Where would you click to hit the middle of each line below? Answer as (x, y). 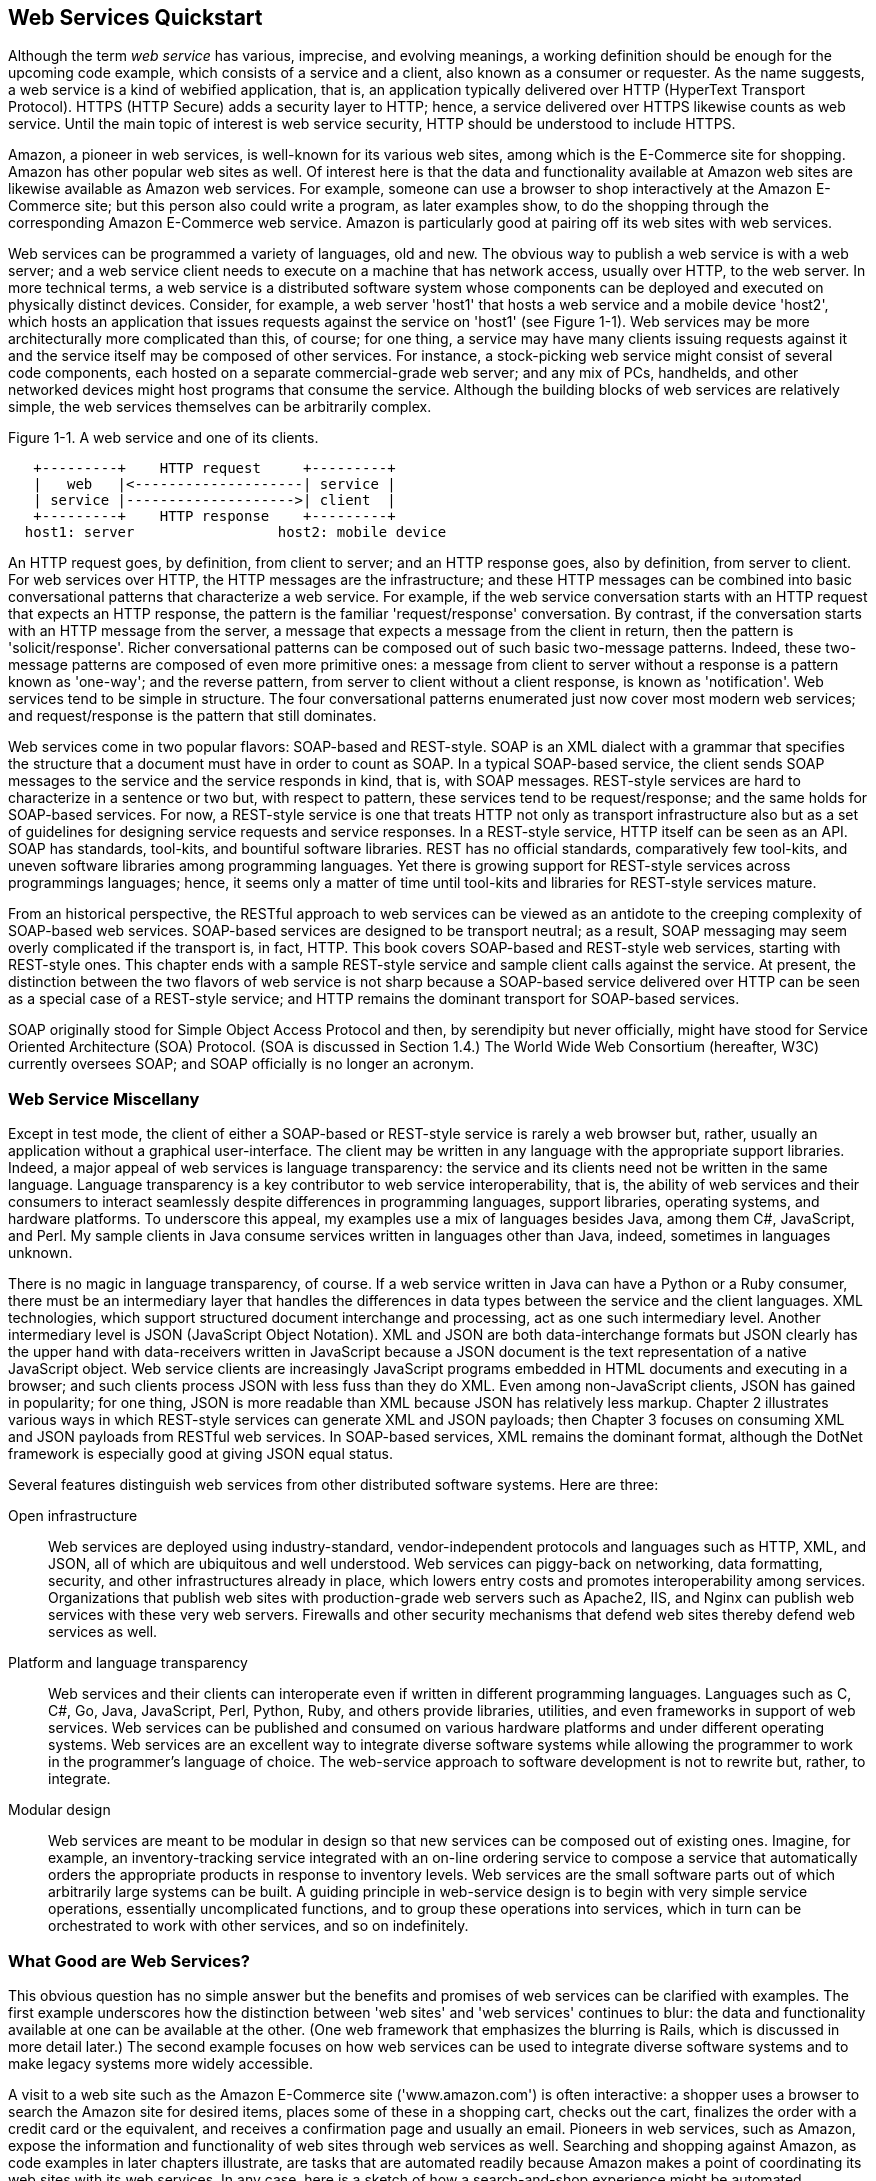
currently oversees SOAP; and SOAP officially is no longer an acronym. (241, 1064)
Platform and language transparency (128, 1663)
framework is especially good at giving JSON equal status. (200, 1454)
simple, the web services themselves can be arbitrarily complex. (220, 407)
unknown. (40, 1253)
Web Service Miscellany (104, 1098)
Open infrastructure (73, 1516)
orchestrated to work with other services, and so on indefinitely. (258, 1926)
